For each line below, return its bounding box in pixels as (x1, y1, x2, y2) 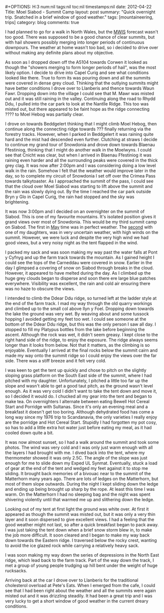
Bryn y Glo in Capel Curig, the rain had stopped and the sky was (5, 194, 135, 200)
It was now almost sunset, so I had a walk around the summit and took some (5, 439, 159, 445)
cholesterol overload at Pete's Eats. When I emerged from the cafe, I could (5, 583, 156, 588)
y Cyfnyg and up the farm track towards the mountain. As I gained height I (5, 255, 155, 260)
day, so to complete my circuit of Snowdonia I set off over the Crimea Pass (5, 173, 156, 179)
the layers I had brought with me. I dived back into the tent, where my (5, 450, 145, 456)
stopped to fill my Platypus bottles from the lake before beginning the (5, 327, 145, 332)
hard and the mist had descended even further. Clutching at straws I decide (5, 136, 158, 142)
